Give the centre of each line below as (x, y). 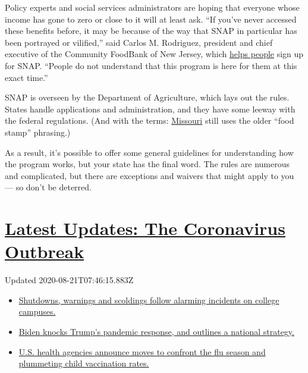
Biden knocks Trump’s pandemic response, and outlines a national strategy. (156, 331)
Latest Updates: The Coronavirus (145, 228)
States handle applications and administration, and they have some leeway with (150, 109)
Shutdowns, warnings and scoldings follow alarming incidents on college (149, 300)
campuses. (37, 311)
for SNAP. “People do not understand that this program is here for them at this (151, 65)
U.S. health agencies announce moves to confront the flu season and (142, 351)
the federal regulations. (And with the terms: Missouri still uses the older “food (150, 120)
